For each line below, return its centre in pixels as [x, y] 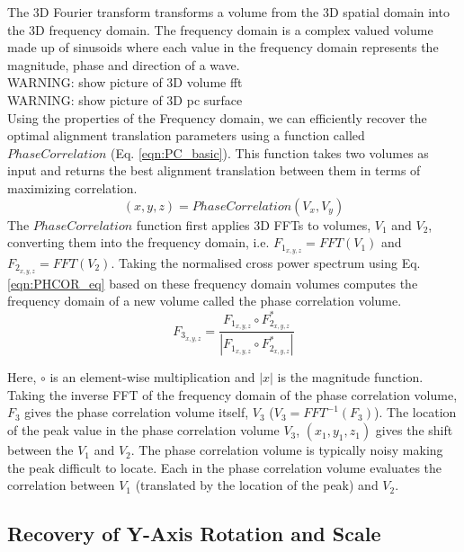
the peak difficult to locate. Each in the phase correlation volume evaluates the [225, 467]
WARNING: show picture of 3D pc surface [125, 99]
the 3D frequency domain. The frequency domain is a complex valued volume [220, 29]
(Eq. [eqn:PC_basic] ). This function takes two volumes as [269, 152]
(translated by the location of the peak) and [257, 485]
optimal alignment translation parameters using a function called [186, 135]
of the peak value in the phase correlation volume [143, 430]
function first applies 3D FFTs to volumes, [254, 224]
